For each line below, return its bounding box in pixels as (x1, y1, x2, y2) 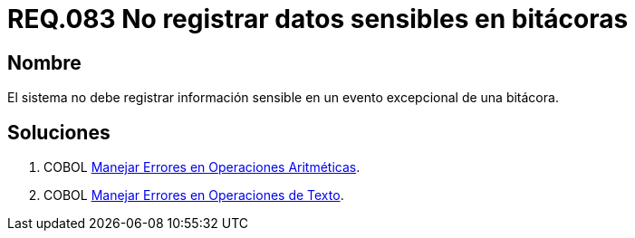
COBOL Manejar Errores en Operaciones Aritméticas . (43, 159, 361, 176)
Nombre (7, 51, 82, 74)
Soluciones (7, 120, 111, 144)
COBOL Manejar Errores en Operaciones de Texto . (43, 187, 344, 204)
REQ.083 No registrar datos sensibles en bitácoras (7, 4, 629, 34)
